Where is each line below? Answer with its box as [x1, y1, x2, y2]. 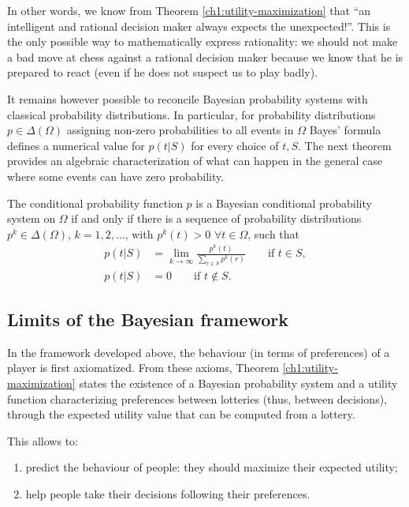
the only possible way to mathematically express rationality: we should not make [7, 33, 398, 50]
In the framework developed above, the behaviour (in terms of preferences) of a [7, 344, 390, 360]
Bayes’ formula [309, 122, 381, 138]
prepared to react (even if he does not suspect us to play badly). [7, 64, 318, 81]
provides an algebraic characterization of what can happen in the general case [7, 152, 382, 169]
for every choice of [191, 137, 279, 153]
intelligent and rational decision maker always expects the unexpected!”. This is [7, 17, 391, 34]
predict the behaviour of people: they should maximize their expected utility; [25, 459, 398, 475]
